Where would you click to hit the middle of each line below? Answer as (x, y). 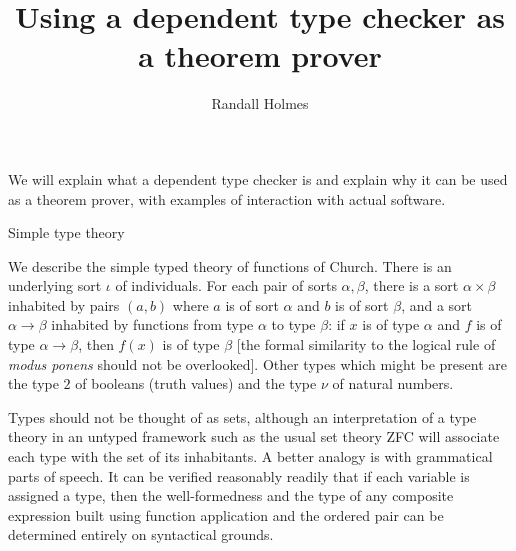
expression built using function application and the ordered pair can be (226, 514)
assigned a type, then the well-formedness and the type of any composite (231, 495)
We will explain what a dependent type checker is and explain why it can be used (258, 178)
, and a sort (437, 304)
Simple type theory (66, 232)
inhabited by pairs (64, 304)
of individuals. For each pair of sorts (226, 285)
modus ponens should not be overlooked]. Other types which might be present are (257, 363)
